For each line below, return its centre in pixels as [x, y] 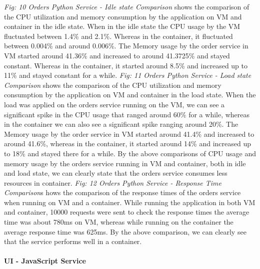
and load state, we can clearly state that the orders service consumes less [116, 173]
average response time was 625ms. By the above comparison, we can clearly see [125, 231]
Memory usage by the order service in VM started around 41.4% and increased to [129, 134]
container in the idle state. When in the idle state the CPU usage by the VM [122, 26]
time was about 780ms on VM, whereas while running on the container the [119, 222]
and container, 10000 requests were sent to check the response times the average [127, 212]
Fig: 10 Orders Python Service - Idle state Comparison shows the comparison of [127, 6]
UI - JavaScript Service [45, 261]
